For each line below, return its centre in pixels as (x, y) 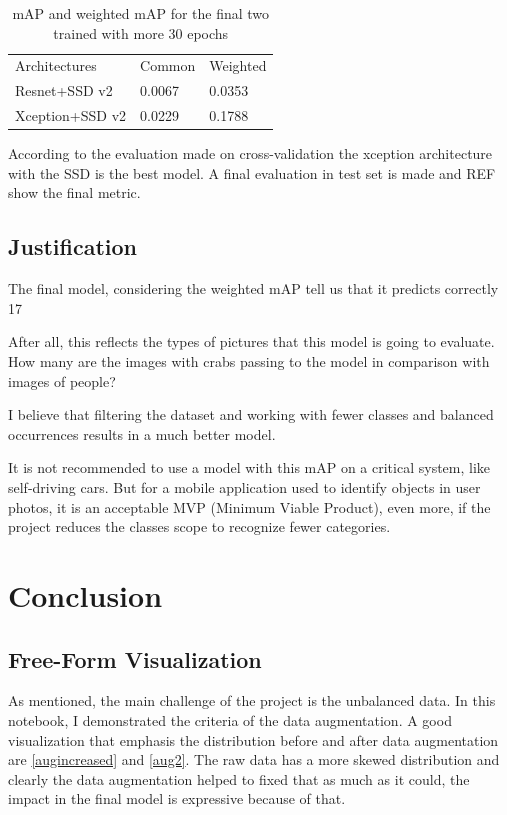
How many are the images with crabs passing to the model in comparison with (249, 360)
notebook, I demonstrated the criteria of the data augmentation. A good (230, 719)
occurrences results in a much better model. (142, 433)
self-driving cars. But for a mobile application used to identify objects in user (244, 486)
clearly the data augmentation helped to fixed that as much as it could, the (239, 778)
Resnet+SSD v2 (64, 90)
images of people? (62, 380)
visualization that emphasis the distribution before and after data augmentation (253, 739)
